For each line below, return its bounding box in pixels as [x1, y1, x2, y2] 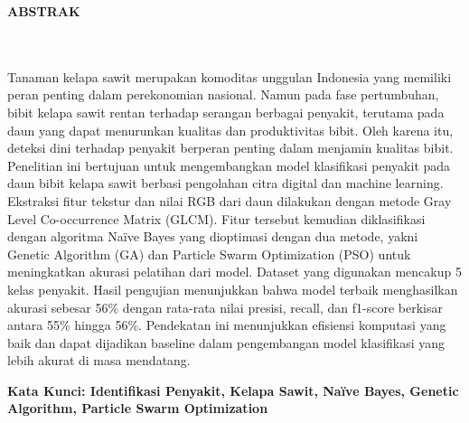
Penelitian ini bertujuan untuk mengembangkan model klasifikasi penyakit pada [7, 155, 451, 174]
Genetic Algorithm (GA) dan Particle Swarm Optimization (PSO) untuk [7, 244, 411, 263]
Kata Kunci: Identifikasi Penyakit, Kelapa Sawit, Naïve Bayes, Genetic [7, 381, 459, 399]
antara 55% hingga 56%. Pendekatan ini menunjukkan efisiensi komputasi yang [7, 315, 446, 334]
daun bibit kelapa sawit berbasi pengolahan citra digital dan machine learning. [7, 174, 444, 193]
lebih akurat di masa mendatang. [7, 351, 191, 370]
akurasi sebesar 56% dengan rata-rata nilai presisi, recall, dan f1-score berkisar [7, 297, 443, 316]
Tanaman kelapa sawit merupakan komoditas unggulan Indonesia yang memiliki [7, 67, 452, 86]
